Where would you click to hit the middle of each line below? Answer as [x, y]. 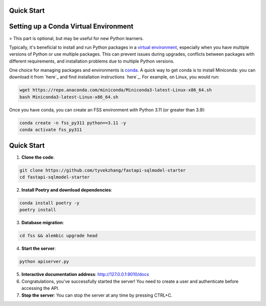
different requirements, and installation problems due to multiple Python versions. [92, 61]
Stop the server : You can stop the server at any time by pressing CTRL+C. [97, 295]
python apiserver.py [44, 262]
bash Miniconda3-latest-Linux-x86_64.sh [69, 97]
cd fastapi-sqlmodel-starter [55, 177]
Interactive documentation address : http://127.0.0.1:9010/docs [85, 274]
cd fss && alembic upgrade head [59, 236]
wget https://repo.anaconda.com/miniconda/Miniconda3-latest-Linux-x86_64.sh [116, 90]
